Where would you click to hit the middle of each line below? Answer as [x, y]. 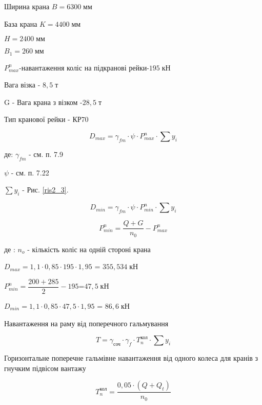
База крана [21, 23]
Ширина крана [27, 6]
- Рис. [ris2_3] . [45, 190]
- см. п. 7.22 [30, 172]
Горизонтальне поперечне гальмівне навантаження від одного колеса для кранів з [131, 358]
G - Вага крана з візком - [43, 102]
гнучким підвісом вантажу [45, 368]
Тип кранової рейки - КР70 [46, 119]
